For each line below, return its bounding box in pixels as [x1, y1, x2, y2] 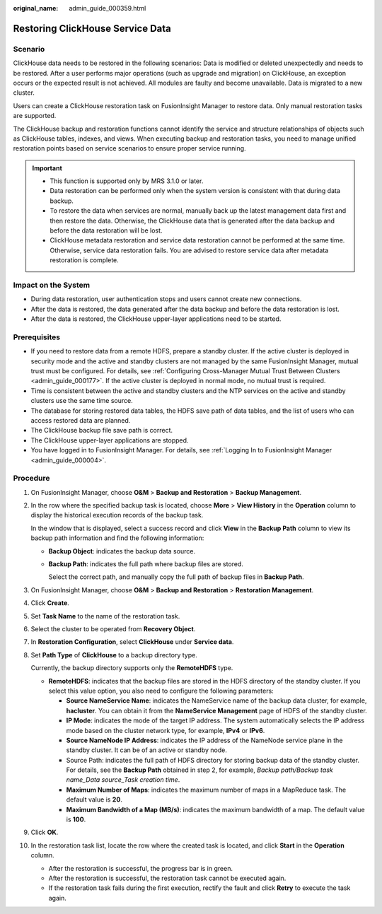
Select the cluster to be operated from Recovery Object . [30, 624, 196, 633]
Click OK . [30, 828, 59, 837]
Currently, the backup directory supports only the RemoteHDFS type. [30, 664, 233, 672]
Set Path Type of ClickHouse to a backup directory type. [30, 650, 197, 659]
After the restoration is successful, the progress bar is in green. [48, 864, 233, 872]
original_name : [13, 4, 59, 12]
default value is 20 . [66, 795, 123, 804]
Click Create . [30, 599, 70, 607]
